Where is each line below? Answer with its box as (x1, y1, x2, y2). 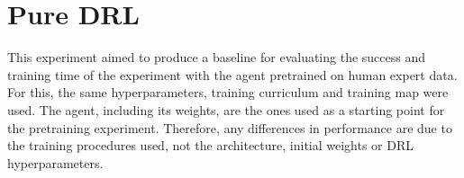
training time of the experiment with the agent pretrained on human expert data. (7, 65, 458, 84)
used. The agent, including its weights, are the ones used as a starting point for (7, 100, 445, 119)
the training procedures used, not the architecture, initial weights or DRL (7, 136, 414, 155)
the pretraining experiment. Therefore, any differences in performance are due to (7, 118, 452, 137)
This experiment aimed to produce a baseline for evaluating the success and (7, 48, 426, 67)
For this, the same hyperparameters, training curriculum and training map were (7, 83, 449, 102)
